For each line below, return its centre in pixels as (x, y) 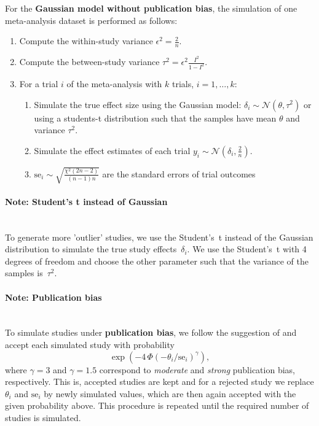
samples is (24, 273)
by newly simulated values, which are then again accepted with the (170, 393)
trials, (183, 83)
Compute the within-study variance (86, 41)
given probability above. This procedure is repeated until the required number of (157, 405)
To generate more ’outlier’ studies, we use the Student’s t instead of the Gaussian (159, 237)
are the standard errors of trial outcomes (179, 173)
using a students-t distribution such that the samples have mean (155, 118)
